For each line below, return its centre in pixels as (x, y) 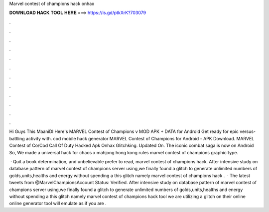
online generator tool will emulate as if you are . (58, 204)
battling (17, 138)
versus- (248, 131)
